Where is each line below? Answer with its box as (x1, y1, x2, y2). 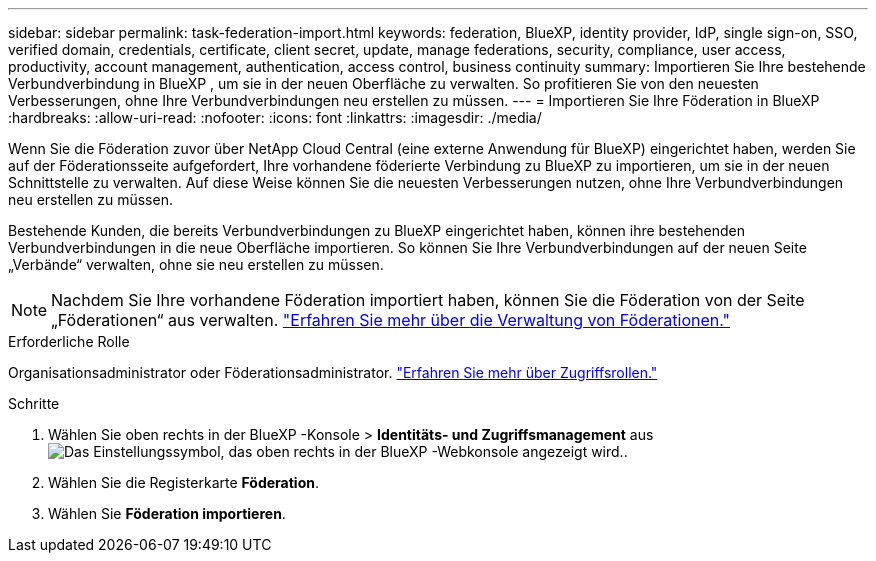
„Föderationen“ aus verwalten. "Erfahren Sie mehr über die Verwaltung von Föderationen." (51, 310, 731, 330)
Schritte (8, 395, 60, 412)
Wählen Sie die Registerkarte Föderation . (48, 474, 320, 491)
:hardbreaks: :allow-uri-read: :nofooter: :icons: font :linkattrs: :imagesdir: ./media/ (8, 109, 542, 126)
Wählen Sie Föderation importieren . (48, 505, 286, 522)
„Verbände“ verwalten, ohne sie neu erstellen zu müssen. (8, 256, 384, 273)
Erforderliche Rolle (8, 333, 130, 350)
